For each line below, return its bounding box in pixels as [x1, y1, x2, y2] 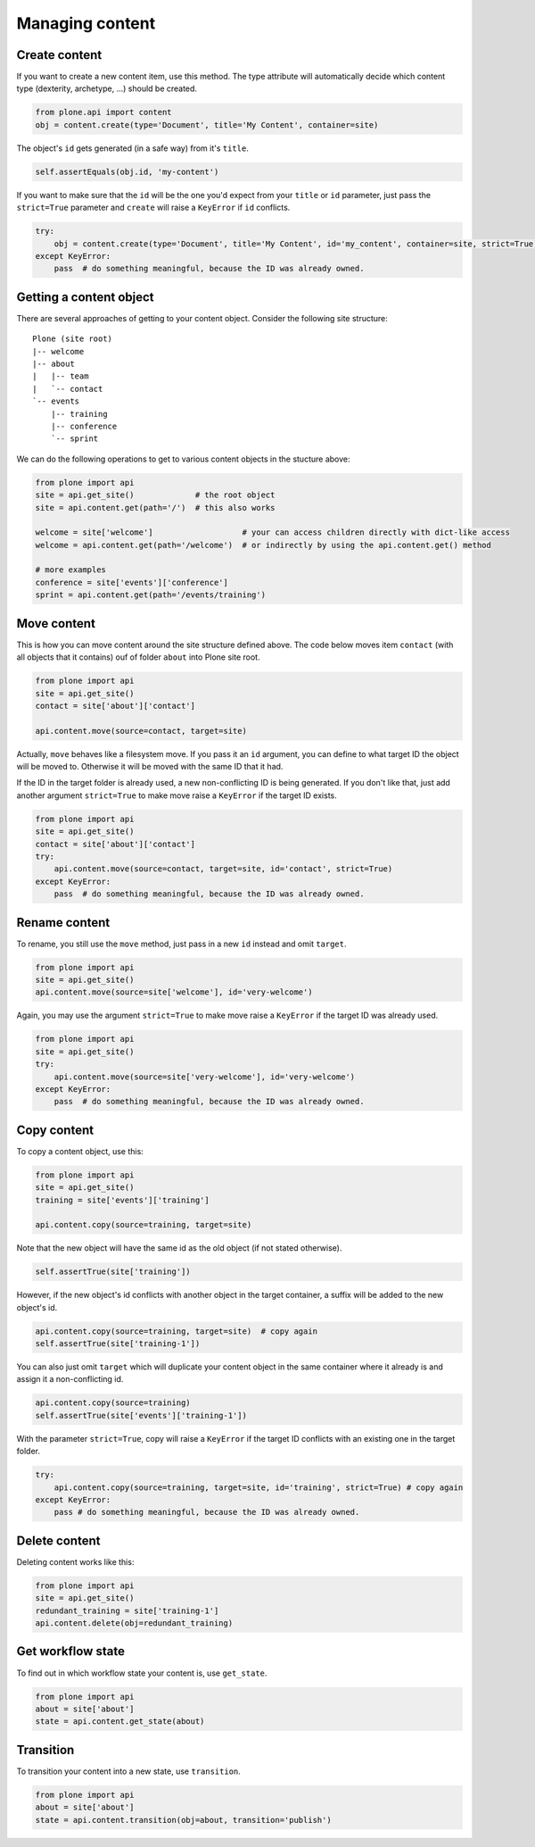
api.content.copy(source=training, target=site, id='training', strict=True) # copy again [53, 1482, 464, 1493]
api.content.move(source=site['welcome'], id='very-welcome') [35, 987, 313, 997]
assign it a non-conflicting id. [16, 1374, 124, 1385]
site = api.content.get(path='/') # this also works [35, 503, 276, 512]
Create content [16, 47, 103, 62]
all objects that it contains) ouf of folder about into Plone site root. [16, 652, 260, 662]
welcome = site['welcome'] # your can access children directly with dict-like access [35, 528, 510, 537]
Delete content [16, 1533, 101, 1548]
